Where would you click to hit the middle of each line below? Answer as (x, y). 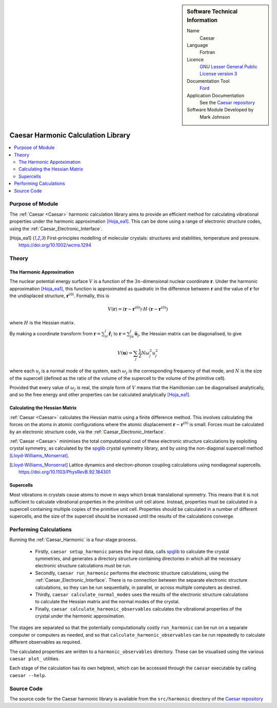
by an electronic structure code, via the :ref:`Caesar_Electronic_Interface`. (88, 432)
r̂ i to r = (117, 334)
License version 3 (219, 74)
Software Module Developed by (220, 110)
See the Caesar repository (227, 103)
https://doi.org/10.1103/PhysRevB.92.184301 (65, 472)
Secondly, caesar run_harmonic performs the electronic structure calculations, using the (132, 573)
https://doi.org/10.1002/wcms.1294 (55, 245)
